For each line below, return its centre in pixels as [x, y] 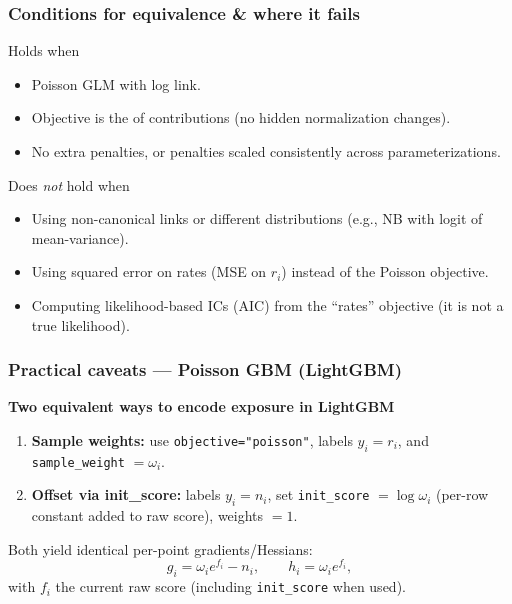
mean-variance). [80, 237]
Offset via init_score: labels [126, 494]
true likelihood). [80, 324]
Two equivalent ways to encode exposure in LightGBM [201, 406]
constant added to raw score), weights [147, 515]
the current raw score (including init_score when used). [230, 586]
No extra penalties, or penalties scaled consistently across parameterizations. [266, 151]
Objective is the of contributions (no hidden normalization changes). [241, 117]
